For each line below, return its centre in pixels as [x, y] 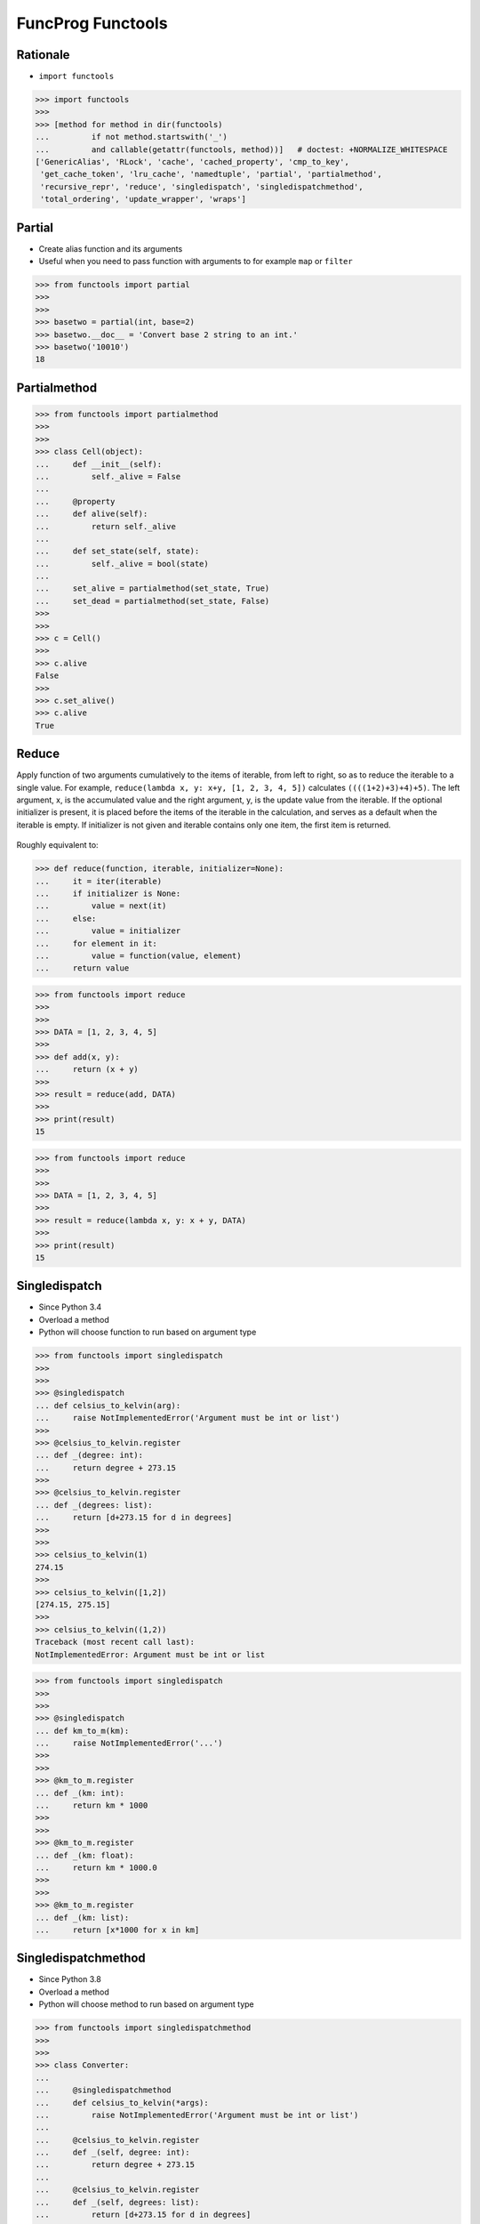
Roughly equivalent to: [57, 845]
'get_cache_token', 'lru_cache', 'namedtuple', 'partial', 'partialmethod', [211, 174]
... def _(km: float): [84, 1855]
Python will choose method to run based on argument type [146, 2004]
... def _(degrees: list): [94, 1505]
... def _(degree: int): [89, 1455]
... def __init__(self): [99, 464]
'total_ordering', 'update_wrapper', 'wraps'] [143, 199]
